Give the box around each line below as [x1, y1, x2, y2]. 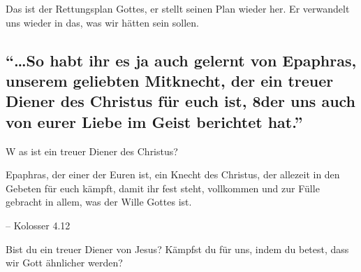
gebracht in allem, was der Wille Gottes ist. [6, 194, 192, 209]
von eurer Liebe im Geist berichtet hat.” [6, 110, 303, 132]
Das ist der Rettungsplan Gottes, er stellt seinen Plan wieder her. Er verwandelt [6, 1, 350, 15]
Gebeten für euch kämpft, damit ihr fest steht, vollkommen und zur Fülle [6, 180, 320, 195]
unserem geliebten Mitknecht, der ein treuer [6, 69, 334, 91]
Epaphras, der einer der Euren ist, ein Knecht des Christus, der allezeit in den [6, 167, 340, 182]
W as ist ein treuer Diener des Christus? [6, 143, 178, 158]
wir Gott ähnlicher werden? [6, 255, 123, 270]
